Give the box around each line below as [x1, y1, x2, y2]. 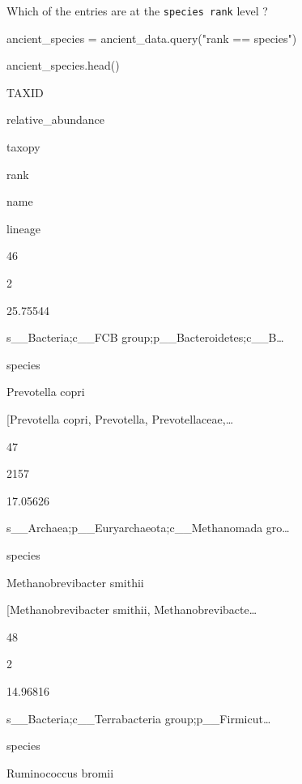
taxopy [6, 138, 40, 156]
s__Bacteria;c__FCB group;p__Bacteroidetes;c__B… [6, 329, 284, 346]
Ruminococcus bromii [6, 764, 114, 781]
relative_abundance [6, 111, 105, 128]
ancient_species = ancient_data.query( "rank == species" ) [6, 29, 297, 46]
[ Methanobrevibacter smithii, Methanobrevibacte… [6, 601, 257, 618]
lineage [6, 219, 40, 236]
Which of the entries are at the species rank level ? [6, 2, 268, 19]
